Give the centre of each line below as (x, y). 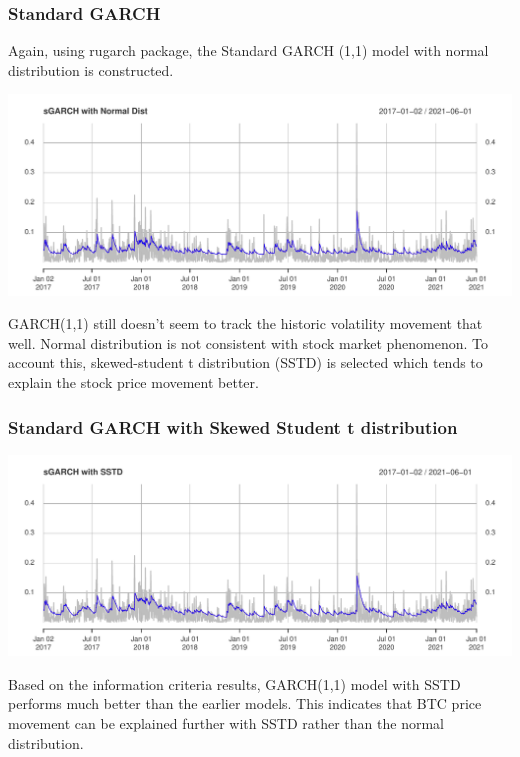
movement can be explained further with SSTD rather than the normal (226, 722)
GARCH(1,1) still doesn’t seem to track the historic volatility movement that (245, 323)
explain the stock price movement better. (133, 382)
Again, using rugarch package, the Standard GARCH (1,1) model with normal (248, 50)
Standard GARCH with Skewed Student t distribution (233, 426)
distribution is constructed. (91, 69)
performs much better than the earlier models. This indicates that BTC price (245, 703)
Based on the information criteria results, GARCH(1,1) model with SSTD (234, 683)
